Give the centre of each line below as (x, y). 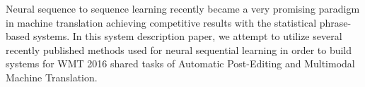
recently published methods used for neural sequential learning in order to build (179, 49)
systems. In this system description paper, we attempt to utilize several (187, 36)
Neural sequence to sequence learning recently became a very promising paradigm (183, 8)
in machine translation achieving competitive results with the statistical (161, 22)
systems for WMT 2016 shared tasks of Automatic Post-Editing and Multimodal (180, 63)
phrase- (335, 22)
